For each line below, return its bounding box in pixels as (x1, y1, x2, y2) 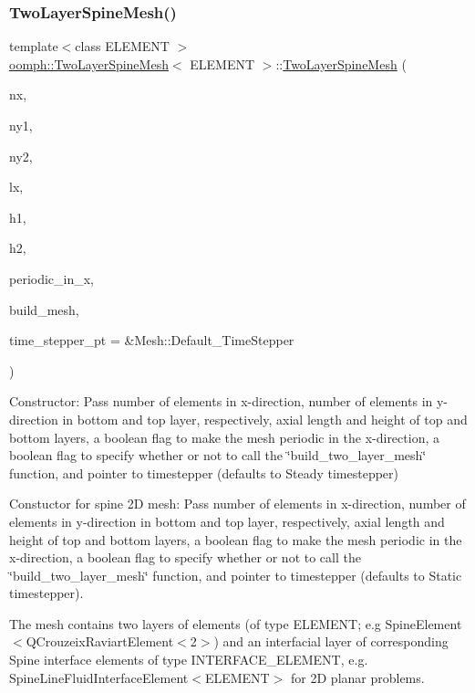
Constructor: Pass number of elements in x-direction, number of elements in (9, 392, 433, 411)
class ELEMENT (75, 37, 170, 56)
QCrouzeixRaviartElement (26, 632, 174, 651)
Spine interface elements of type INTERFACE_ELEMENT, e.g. (9, 650, 368, 669)
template (9, 37, 58, 56)
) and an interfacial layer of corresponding (213, 632, 449, 651)
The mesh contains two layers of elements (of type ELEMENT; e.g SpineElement (9, 614, 462, 633)
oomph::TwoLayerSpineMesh (9, 54, 169, 73)
